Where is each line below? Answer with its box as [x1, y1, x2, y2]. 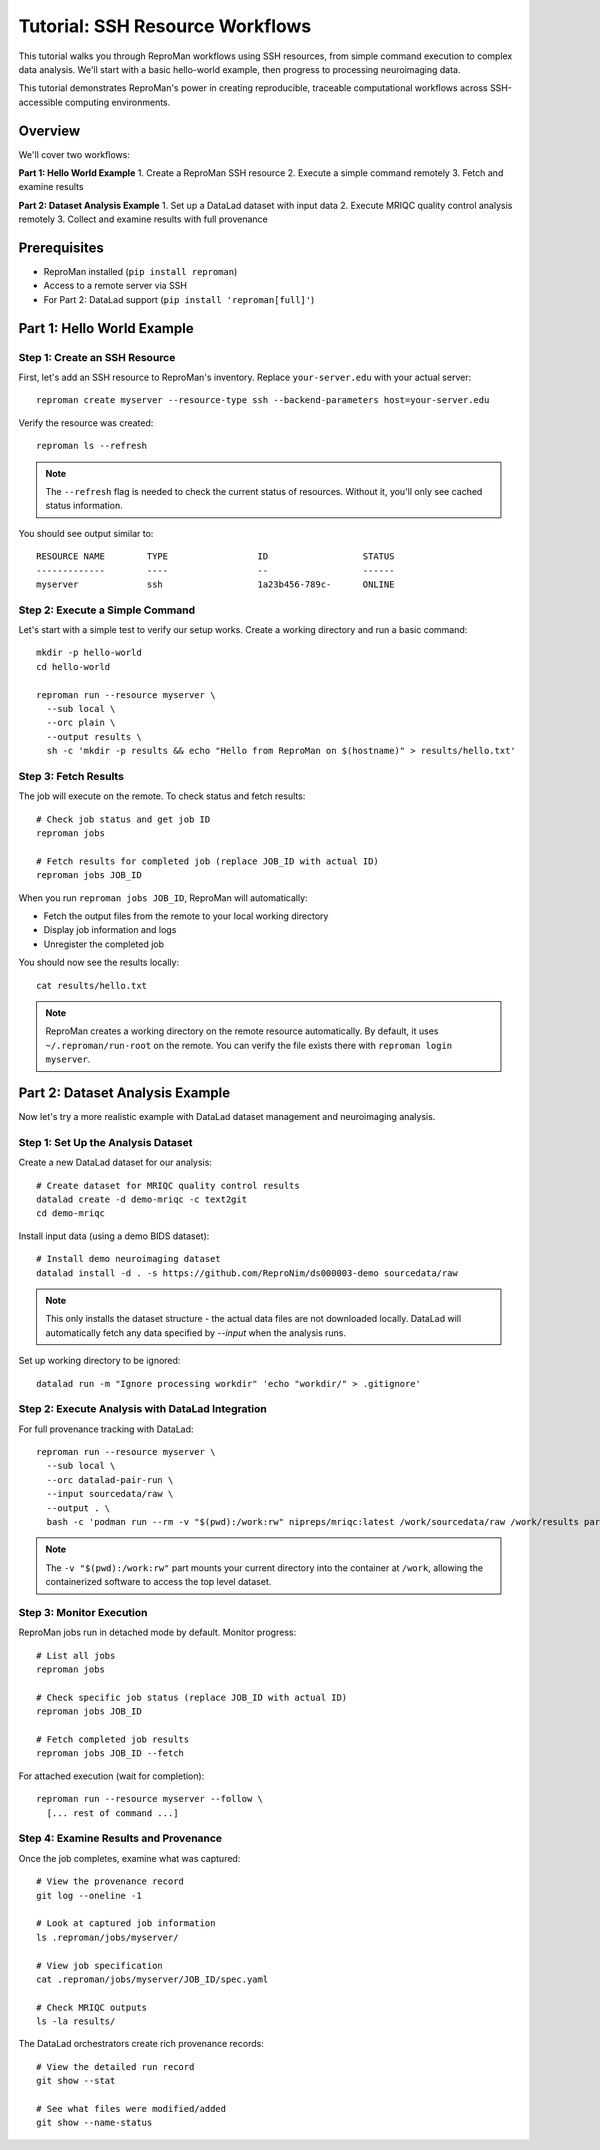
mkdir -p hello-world [36, 647, 142, 659]
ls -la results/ [36, 2016, 116, 2027]
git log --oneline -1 [36, 1890, 142, 1901]
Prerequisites [18, 240, 104, 256]
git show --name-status [36, 2117, 153, 2129]
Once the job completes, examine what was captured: [18, 1852, 241, 1864]
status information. [45, 500, 124, 512]
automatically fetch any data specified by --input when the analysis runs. [45, 1326, 347, 1339]
